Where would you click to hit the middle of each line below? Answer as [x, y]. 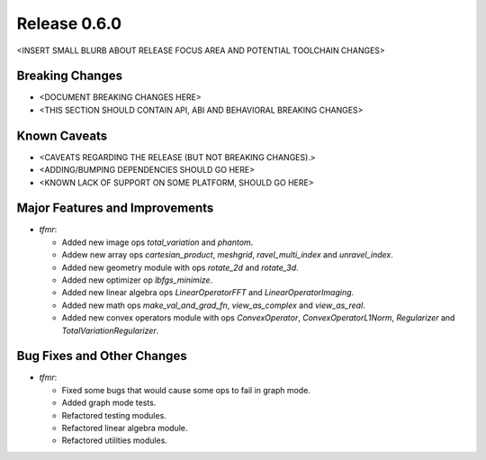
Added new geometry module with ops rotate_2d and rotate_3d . [180, 267]
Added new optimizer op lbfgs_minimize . [137, 280]
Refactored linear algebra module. [125, 428]
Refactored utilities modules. [115, 440]
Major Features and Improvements [115, 208]
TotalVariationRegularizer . [110, 330]
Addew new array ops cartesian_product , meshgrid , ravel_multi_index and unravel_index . [227, 255]
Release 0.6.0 [69, 23]
